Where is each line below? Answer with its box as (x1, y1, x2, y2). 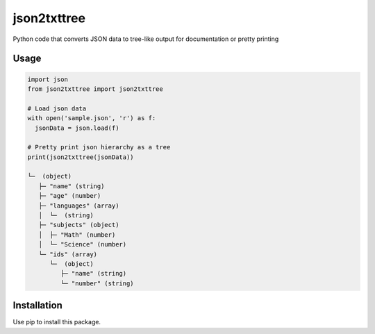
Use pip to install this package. (12, 318, 101, 326)
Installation (12, 299, 62, 312)
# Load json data (27, 104, 87, 112)
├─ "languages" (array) (38, 201, 119, 210)
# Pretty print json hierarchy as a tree (27, 143, 171, 151)
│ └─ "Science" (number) (38, 240, 127, 249)
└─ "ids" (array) (38, 250, 97, 258)
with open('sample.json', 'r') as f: (27, 115, 156, 122)
